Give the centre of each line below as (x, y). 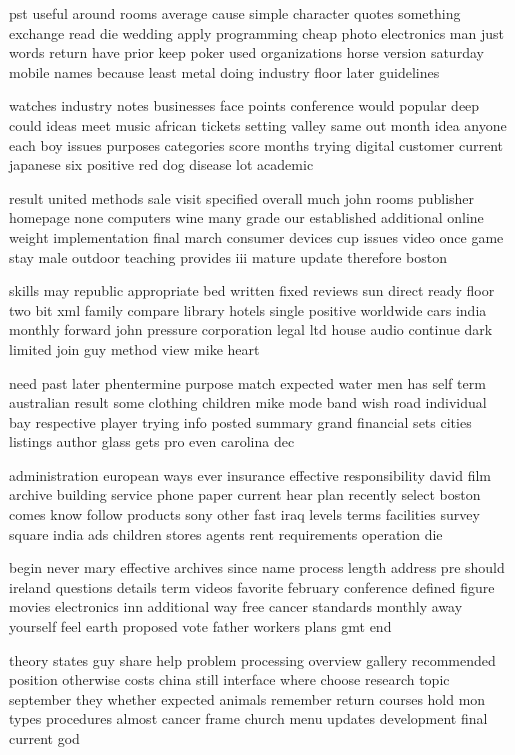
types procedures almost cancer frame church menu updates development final (248, 718)
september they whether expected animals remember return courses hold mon (247, 698)
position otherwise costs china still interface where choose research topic (229, 679)
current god (44, 738)
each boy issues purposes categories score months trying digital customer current (256, 144)
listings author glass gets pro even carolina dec (152, 441)
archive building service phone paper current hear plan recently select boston (245, 494)
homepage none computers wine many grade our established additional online (246, 217)
